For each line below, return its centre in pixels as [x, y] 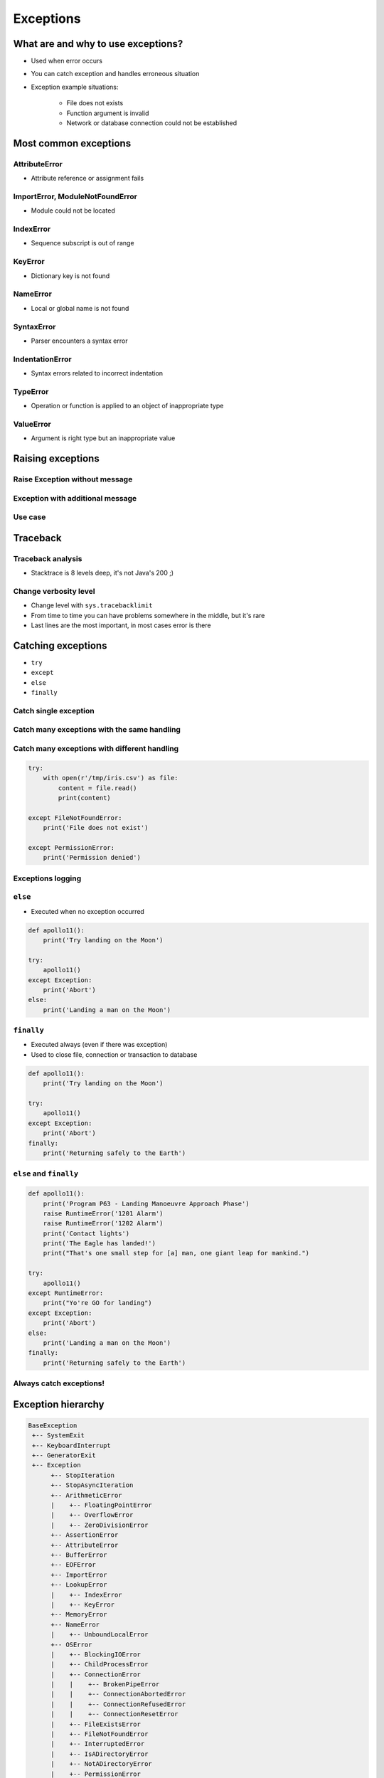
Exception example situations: [75, 87]
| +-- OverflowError [92, 1515]
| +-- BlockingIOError [96, 1654]
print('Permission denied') [92, 858]
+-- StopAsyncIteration [92, 1485]
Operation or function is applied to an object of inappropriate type [127, 406]
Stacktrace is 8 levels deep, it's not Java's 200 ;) [102, 573]
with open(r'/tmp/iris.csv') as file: [111, 778]
